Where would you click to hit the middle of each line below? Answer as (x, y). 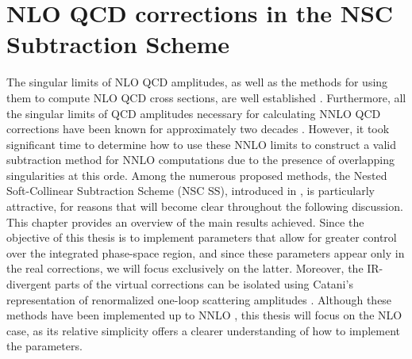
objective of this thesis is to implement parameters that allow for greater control (202, 237)
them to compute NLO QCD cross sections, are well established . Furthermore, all (206, 97)
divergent (29, 284)
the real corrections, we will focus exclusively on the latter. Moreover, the (185, 268)
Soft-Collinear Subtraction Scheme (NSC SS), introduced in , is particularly (191, 191)
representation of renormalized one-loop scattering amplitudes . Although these (199, 299)
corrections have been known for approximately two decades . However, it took (198, 129)
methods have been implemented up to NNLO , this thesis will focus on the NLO (204, 315)
